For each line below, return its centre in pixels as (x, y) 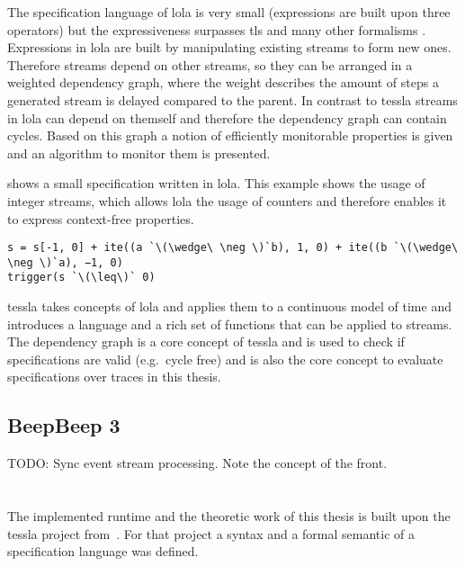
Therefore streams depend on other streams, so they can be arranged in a (210, 64)
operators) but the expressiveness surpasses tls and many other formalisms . (217, 29)
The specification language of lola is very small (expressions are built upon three (229, 12)
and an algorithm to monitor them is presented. (139, 153)
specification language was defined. (103, 551)
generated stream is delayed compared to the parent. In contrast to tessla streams (232, 99)
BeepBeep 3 (64, 425)
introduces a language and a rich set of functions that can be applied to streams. (230, 323)
